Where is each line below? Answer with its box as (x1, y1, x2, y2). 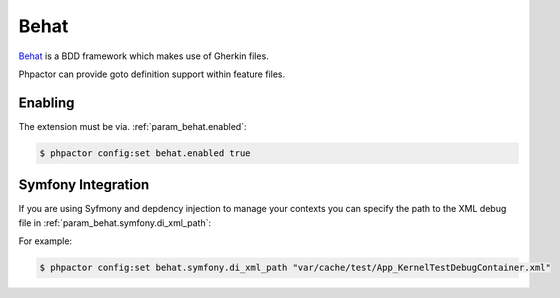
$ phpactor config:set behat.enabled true (39, 147, 251, 159)
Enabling (18, 94, 75, 111)
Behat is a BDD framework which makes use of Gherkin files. (18, 50, 269, 62)
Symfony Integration (18, 176, 150, 194)
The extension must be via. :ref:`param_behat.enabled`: (18, 120, 247, 132)
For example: (18, 235, 73, 247)
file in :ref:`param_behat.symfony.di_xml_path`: (18, 216, 212, 229)
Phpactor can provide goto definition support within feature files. (18, 68, 285, 80)
